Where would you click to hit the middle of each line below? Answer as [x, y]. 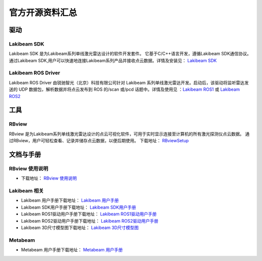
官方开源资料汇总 [43, 13]
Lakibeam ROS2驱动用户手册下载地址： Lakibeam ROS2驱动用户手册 [90, 221]
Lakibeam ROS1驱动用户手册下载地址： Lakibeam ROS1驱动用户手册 [89, 214]
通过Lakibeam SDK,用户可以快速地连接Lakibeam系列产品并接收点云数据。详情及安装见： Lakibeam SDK [113, 60]
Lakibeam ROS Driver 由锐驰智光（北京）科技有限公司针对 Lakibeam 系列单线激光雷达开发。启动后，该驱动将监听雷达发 [129, 82]
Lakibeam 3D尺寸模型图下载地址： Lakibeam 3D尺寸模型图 [80, 228]
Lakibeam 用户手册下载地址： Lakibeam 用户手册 [70, 200]
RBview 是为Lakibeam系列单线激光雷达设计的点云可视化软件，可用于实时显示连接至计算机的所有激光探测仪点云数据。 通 [129, 134]
